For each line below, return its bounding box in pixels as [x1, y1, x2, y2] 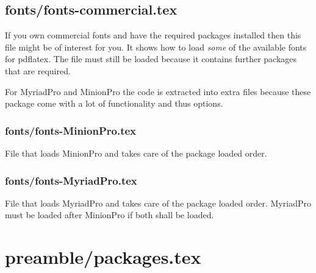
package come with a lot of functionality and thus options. [5, 97, 223, 110]
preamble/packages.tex [5, 244, 201, 269]
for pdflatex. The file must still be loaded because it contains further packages [5, 52, 297, 65]
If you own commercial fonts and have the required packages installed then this [5, 29, 301, 41]
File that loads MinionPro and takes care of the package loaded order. [5, 146, 267, 159]
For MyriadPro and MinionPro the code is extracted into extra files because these [5, 85, 311, 97]
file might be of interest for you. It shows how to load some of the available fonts [5, 40, 307, 53]
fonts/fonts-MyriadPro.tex [5, 172, 137, 188]
